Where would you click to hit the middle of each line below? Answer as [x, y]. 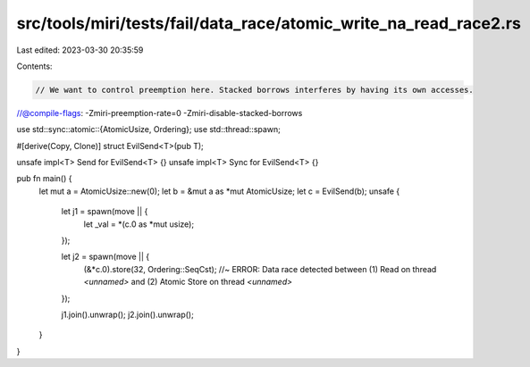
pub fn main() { [44, 179]
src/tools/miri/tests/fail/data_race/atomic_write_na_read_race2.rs [269, 23]
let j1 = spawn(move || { [105, 212]
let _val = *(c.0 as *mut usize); [139, 224]
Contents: [34, 66]
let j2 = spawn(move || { [105, 257]
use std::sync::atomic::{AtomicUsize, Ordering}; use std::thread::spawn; [149, 129]
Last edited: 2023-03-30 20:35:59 [80, 50]
